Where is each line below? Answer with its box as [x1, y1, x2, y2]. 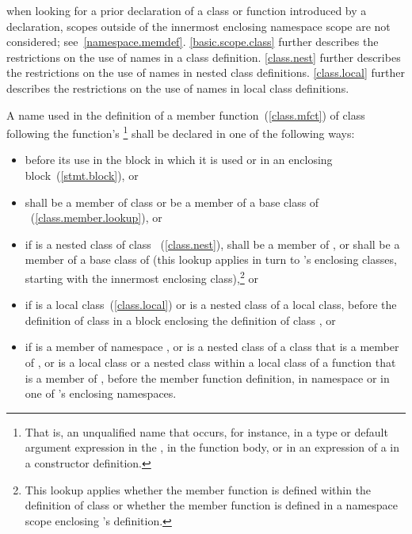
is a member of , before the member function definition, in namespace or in [25, 369, 390, 386]
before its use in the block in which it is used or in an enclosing [25, 151, 333, 168]
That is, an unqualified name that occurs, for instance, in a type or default [25, 423, 388, 440]
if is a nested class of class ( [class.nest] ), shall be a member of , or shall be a [25, 235, 400, 252]
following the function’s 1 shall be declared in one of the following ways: [6, 123, 355, 141]
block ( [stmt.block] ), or [25, 167, 139, 183]
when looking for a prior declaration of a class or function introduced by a [6, 2, 367, 18]
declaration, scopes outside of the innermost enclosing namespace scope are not [6, 17, 391, 34]
